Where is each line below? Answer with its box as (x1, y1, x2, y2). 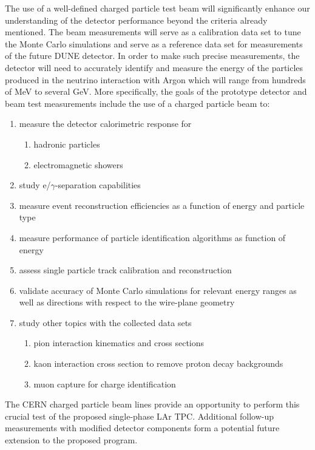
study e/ (19, 179, 51, 191)
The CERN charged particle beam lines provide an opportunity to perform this (5, 398, 300, 411)
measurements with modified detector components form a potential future (5, 421, 280, 434)
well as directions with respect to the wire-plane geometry (19, 296, 235, 309)
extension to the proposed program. (5, 434, 138, 446)
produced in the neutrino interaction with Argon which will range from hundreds (5, 73, 306, 86)
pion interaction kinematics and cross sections (33, 336, 205, 349)
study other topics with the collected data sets (19, 316, 192, 329)
